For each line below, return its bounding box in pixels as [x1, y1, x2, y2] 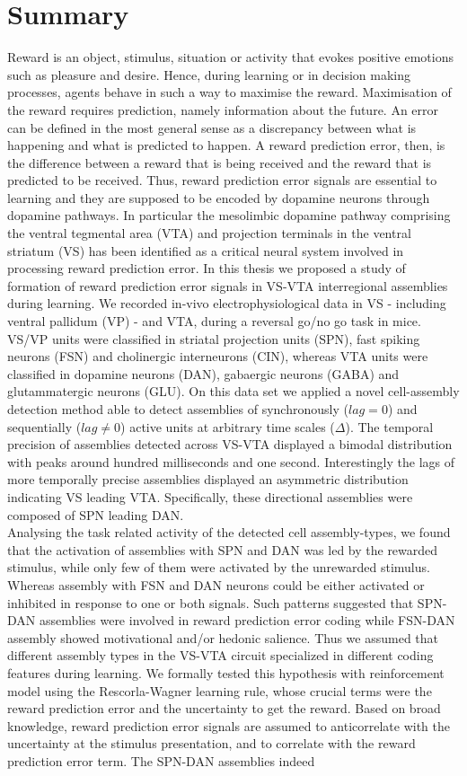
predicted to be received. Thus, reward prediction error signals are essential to [7, 171, 437, 190]
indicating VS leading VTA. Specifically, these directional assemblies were [7, 487, 413, 506]
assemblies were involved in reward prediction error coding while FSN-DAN [39, 611, 455, 630]
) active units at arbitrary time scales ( [120, 417, 335, 436]
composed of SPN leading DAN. [7, 505, 184, 524]
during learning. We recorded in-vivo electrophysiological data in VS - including [7, 294, 446, 313]
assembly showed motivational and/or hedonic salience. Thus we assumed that [7, 628, 439, 647]
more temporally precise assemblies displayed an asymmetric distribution [7, 470, 409, 489]
